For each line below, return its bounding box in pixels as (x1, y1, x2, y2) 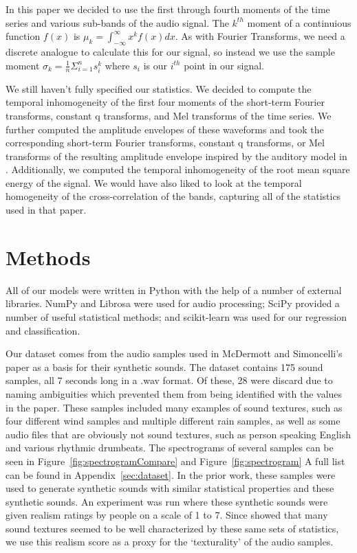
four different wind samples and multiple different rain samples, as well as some (6, 414, 340, 428)
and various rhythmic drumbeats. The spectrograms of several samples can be (6, 440, 334, 455)
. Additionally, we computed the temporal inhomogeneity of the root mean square (6, 162, 350, 177)
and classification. (6, 323, 80, 337)
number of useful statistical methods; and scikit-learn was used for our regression (6, 309, 347, 324)
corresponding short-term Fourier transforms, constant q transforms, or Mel (6, 135, 325, 150)
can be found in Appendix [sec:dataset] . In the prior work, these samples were (6, 467, 336, 482)
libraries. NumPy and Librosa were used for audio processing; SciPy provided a (6, 296, 340, 311)
